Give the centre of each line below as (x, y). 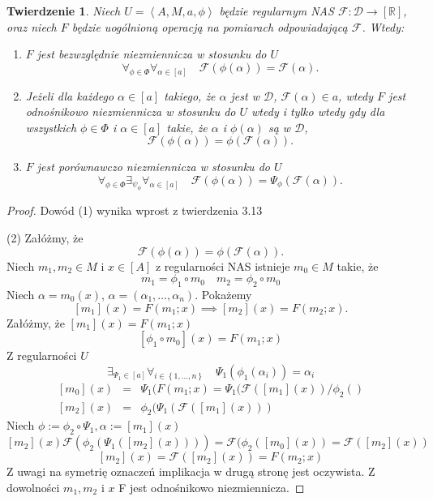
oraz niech (32, 26)
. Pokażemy (223, 294)
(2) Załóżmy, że (45, 238)
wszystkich (51, 127)
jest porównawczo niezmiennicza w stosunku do (153, 167)
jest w (245, 95)
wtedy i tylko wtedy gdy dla (318, 111)
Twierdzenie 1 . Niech (64, 11)
